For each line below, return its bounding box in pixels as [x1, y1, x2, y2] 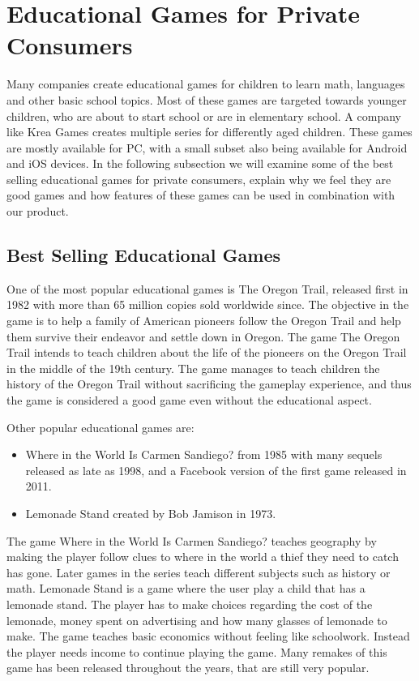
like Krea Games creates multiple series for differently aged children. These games [6, 123, 413, 140]
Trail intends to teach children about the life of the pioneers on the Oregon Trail [6, 344, 407, 361]
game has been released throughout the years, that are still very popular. [6, 659, 370, 676]
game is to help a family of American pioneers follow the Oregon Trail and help [6, 312, 401, 329]
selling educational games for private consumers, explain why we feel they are [6, 170, 391, 187]
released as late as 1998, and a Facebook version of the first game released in [25, 461, 407, 478]
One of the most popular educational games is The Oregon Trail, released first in [6, 280, 408, 297]
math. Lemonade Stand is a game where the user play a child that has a [6, 580, 366, 597]
